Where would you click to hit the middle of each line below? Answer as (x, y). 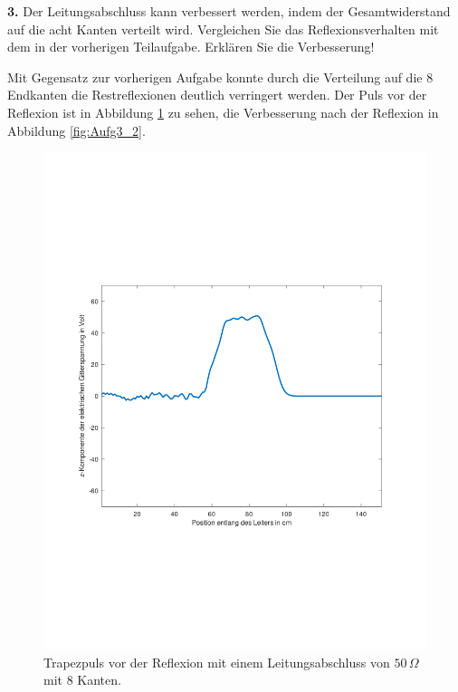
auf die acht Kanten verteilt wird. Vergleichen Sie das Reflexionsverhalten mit (223, 29)
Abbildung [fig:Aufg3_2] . (76, 130)
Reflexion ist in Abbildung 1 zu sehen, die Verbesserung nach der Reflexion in (223, 112)
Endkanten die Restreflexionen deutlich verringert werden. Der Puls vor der (217, 95)
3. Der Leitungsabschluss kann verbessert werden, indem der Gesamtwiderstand (229, 11)
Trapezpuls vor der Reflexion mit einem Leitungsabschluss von (217, 662)
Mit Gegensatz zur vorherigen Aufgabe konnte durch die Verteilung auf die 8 (220, 77)
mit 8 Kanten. (82, 680)
